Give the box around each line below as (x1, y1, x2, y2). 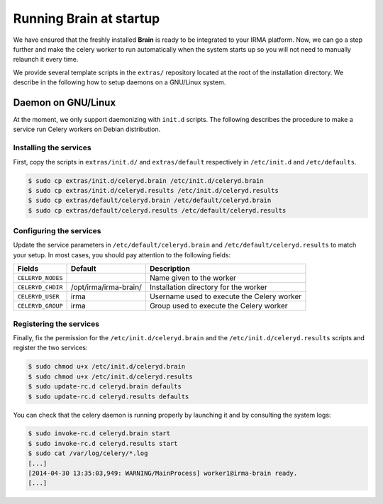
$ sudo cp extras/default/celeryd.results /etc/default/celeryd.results (28, 206, 287, 214)
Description (149, 264, 191, 274)
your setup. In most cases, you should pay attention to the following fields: (13, 250, 231, 259)
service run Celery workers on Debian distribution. (13, 125, 161, 134)
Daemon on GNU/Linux (13, 96, 116, 108)
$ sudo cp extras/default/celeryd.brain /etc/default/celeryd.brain (28, 196, 272, 205)
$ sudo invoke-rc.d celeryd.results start (28, 439, 178, 447)
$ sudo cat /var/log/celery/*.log (28, 449, 148, 457)
